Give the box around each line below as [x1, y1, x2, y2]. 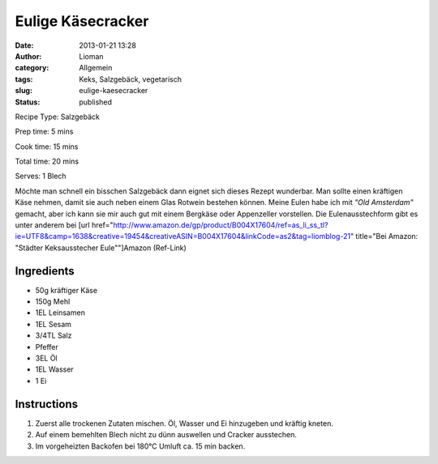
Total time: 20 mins [15, 156, 79, 166]
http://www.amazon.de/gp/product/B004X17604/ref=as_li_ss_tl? [113, 220, 328, 230]
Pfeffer [35, 342, 58, 351]
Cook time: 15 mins [15, 142, 79, 151]
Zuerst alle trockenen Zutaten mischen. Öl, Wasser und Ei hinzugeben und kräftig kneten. [35, 418, 334, 428]
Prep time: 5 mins [15, 126, 74, 137]
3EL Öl [35, 353, 58, 364]
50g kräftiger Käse [35, 285, 97, 295]
